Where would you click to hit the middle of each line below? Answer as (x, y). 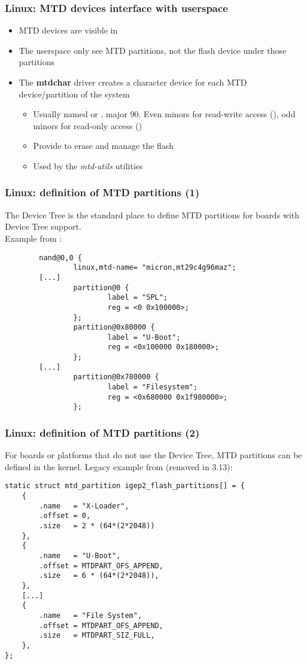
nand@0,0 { (60, 258)
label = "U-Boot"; (144, 337)
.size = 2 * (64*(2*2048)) (97, 526)
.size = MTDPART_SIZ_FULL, (97, 636)
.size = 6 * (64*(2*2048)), (99, 576)
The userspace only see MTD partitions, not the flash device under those (153, 50)
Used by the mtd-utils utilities (88, 165)
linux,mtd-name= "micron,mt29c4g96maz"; (155, 268)
